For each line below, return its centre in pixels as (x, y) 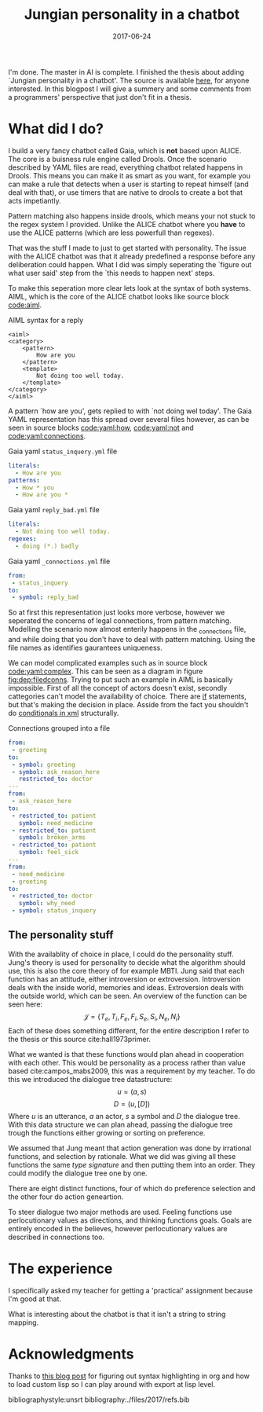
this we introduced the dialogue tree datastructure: (90, 1079)
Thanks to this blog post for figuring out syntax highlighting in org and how (129, 1376)
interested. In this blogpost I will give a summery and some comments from (130, 89)
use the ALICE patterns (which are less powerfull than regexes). (111, 233)
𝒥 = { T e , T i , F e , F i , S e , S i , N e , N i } (132, 1017)
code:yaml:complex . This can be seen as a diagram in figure (106, 671)
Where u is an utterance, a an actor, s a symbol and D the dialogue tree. (124, 1116)
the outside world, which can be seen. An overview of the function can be (128, 996)
